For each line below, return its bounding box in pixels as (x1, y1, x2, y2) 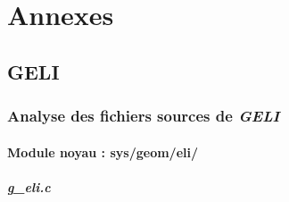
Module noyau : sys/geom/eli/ (7, 142, 199, 161)
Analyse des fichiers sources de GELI (7, 105, 280, 127)
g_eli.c (7, 177, 51, 196)
